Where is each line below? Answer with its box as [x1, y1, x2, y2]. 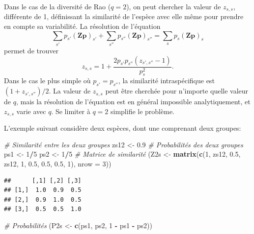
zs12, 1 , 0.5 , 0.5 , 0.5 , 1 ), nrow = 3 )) [4, 159, 112, 169]
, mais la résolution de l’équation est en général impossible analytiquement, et [16, 96, 251, 107]
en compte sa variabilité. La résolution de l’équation [4, 21, 161, 31]
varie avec [16, 106, 46, 116]
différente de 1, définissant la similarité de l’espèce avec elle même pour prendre [4, 11, 244, 22]
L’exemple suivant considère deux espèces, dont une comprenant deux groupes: [4, 123, 241, 133]
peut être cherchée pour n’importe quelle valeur [105, 86, 249, 96]
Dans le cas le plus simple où [4, 75, 91, 86]
